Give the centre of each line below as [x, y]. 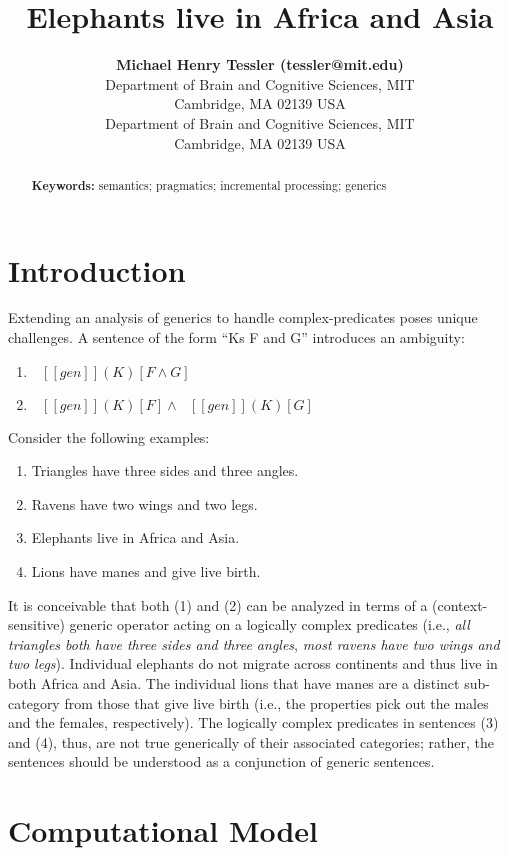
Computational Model [163, 830]
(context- [460, 604]
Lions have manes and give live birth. [146, 571]
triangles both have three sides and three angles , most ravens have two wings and [254, 643]
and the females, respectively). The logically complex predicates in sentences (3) [253, 722]
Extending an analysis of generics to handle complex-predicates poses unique [243, 317]
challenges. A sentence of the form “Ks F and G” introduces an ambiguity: [236, 337]
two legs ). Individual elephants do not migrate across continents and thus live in [253, 663]
